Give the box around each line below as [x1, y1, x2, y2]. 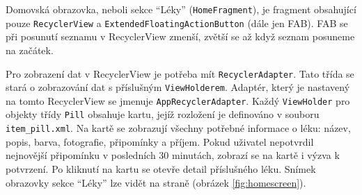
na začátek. [6, 42, 54, 57]
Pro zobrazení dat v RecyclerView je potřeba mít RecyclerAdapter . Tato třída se [6, 66, 354, 80]
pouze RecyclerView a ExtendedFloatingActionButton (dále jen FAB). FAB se [6, 15, 348, 30]
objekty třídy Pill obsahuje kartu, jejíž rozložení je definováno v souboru [6, 107, 320, 121]
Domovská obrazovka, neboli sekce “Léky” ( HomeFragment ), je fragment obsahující [6, 2, 356, 16]
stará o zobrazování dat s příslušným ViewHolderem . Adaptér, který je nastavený [6, 80, 350, 94]
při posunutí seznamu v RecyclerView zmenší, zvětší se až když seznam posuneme [6, 29, 355, 44]
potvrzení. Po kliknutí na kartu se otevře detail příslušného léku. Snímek [6, 161, 316, 176]
